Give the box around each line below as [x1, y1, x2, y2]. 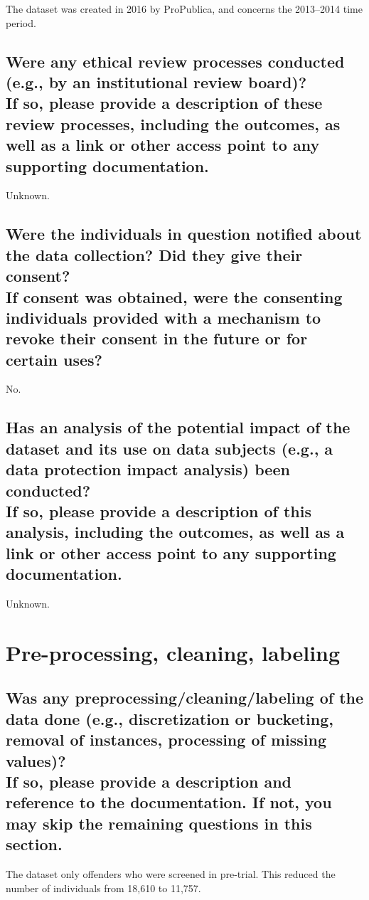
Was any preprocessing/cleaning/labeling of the [6, 687, 364, 709]
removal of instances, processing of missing [6, 729, 326, 751]
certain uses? [6, 348, 102, 370]
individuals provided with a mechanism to [6, 306, 321, 328]
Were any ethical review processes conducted [6, 50, 345, 72]
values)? [6, 749, 66, 771]
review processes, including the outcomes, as [6, 112, 341, 134]
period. [6, 15, 36, 30]
